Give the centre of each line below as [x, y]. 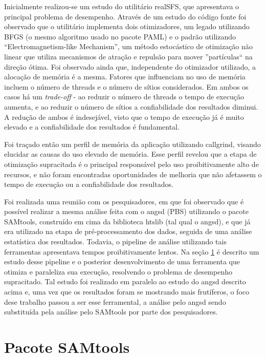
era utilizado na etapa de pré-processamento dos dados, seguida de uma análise [128, 231]
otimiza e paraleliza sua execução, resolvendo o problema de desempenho [118, 271]
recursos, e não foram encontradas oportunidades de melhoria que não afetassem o [133, 174]
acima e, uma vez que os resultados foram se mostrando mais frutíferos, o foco [127, 292]
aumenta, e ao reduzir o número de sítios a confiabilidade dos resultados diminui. [131, 106]
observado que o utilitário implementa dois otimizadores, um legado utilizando [127, 26]
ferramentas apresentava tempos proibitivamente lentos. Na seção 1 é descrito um [132, 251]
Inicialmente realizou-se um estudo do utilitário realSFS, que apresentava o [122, 6]
